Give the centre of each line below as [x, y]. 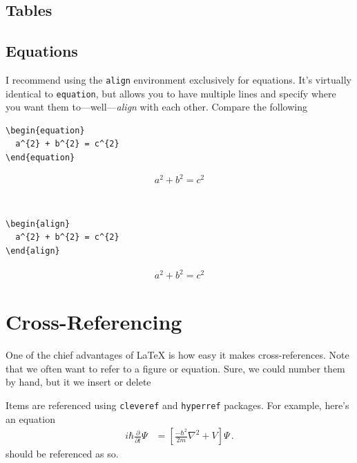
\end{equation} [40, 158]
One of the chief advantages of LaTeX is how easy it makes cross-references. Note [177, 355]
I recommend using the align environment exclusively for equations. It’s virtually [178, 79]
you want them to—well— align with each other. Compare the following [156, 107]
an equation [30, 418]
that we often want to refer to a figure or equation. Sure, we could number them [175, 368]
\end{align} [33, 251]
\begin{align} [38, 224]
